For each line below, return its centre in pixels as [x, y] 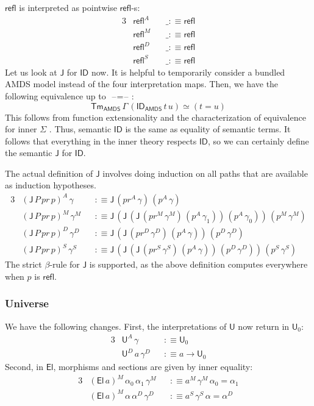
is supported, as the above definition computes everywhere [198, 264]
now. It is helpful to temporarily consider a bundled [188, 72]
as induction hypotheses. [51, 185]
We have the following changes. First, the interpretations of [116, 326]
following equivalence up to [55, 95]
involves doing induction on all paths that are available [205, 173]
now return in [264, 326]
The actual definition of [49, 173]
